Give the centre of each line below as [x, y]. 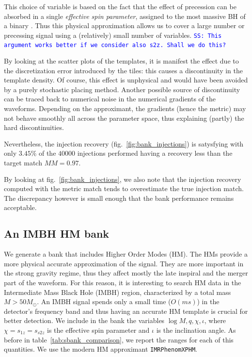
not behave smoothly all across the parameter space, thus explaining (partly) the [124, 118]
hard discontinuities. [34, 127]
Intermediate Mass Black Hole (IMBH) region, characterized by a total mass [118, 292]
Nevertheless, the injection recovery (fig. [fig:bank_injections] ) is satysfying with [124, 143]
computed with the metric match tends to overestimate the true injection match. [124, 188]
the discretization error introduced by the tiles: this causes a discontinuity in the [123, 70]
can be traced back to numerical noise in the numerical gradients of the [110, 99]
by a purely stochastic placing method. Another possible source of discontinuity [122, 89]
